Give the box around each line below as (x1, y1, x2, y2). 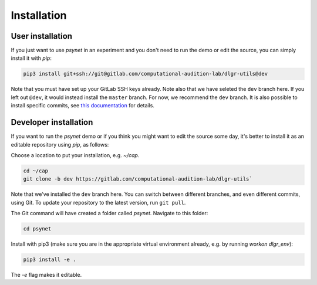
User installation (11, 31, 73, 41)
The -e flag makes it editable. (11, 271, 82, 278)
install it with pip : (11, 55, 52, 62)
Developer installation (11, 117, 93, 127)
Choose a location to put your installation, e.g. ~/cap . (11, 151, 140, 158)
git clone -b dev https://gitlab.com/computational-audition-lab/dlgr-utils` (23, 176, 252, 182)
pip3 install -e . (23, 256, 76, 263)
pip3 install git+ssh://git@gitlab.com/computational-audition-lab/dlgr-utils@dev (23, 70, 268, 77)
